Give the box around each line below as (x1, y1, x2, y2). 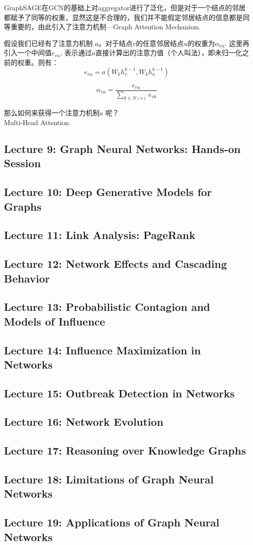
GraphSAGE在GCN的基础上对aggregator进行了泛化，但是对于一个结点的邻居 (4, 2, 246, 12)
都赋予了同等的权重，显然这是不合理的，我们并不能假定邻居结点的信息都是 (4, 12, 243, 22)
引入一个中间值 (4, 47, 52, 58)
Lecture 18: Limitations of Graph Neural (4, 472, 214, 487)
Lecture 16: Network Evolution (4, 414, 164, 429)
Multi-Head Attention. (4, 117, 71, 128)
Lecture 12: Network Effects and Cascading (4, 256, 227, 271)
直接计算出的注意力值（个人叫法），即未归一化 (95, 47, 242, 58)
